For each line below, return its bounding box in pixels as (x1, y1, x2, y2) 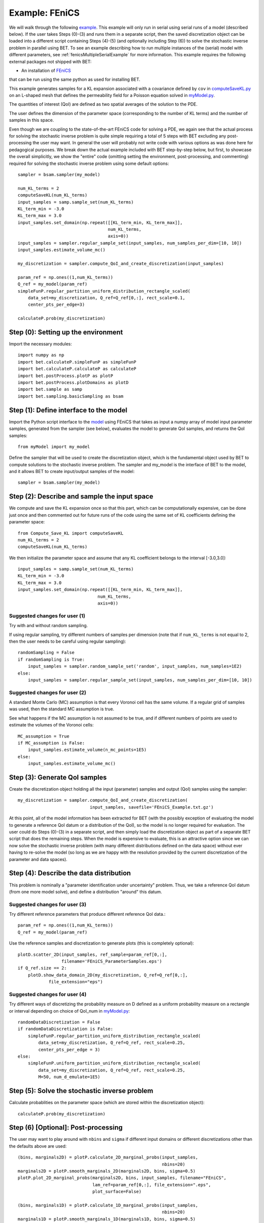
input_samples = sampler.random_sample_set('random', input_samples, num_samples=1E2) (27, 663, 242, 669)
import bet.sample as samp (18, 386, 83, 392)
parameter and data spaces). (9, 856, 68, 862)
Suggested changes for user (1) (9, 612, 86, 619)
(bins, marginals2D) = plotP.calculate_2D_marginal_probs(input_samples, (18, 1155, 198, 1160)
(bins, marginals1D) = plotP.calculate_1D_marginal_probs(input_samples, (18, 1202, 198, 1208)
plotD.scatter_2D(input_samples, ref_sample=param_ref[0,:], (18, 951, 167, 957)
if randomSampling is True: (18, 657, 85, 662)
